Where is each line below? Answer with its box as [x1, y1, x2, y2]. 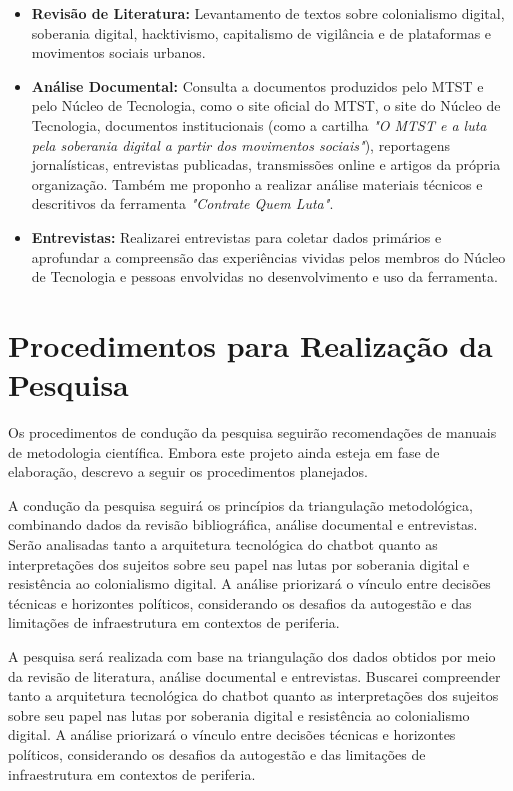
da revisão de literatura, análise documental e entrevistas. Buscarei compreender [8, 665, 501, 686]
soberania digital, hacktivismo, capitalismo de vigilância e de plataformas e [31, 22, 492, 43]
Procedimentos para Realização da [8, 324, 493, 365]
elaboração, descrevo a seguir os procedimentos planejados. [8, 461, 368, 482]
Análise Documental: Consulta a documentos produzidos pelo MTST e [31, 75, 484, 96]
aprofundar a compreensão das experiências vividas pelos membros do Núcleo [31, 246, 506, 267]
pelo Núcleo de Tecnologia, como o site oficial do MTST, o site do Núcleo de [31, 95, 501, 116]
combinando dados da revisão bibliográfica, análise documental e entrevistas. [8, 514, 478, 535]
